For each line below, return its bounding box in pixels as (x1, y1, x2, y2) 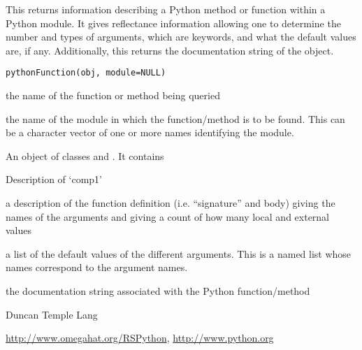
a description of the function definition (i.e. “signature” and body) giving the (6, 196, 335, 210)
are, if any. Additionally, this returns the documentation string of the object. (6, 43, 334, 57)
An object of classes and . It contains (6, 148, 164, 163)
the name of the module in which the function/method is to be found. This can (6, 111, 345, 126)
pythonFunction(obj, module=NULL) (6, 68, 166, 78)
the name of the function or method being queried (6, 88, 220, 103)
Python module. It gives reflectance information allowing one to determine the (6, 15, 341, 30)
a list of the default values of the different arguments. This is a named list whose (6, 246, 352, 261)
